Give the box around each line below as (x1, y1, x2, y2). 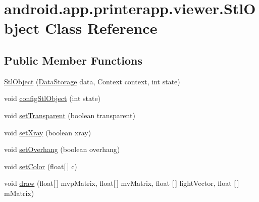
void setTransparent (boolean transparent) (4, 110, 135, 120)
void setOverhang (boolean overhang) (4, 144, 120, 155)
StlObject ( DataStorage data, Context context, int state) (4, 76, 180, 86)
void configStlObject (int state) (4, 93, 101, 104)
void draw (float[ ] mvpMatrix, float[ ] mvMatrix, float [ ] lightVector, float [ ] (4, 178, 239, 188)
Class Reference (44, 18, 158, 38)
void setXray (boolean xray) (4, 127, 91, 137)
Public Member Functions (4, 52, 142, 68)
